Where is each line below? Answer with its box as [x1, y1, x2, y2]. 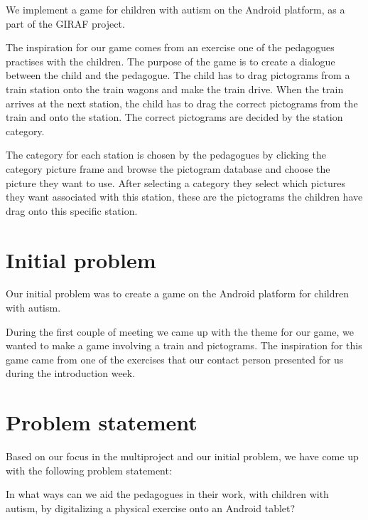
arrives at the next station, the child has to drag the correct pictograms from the [6, 95, 358, 110]
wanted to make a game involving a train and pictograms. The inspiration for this [6, 338, 362, 353]
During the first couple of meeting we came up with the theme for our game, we [6, 324, 354, 339]
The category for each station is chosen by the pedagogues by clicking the [6, 147, 327, 162]
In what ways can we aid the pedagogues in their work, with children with [6, 487, 329, 502]
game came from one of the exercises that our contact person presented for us [6, 351, 344, 366]
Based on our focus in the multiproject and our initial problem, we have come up [6, 449, 359, 464]
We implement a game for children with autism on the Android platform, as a [6, 2, 345, 16]
